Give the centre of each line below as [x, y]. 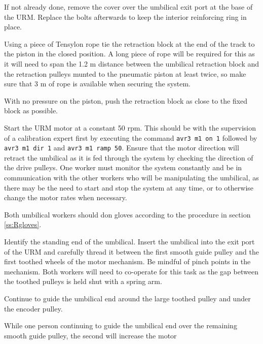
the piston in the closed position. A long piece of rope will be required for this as [129, 54]
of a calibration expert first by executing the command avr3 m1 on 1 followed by [131, 137]
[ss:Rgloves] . [23, 224]
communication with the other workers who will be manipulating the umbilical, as [131, 178]
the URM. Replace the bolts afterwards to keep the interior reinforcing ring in [125, 17]
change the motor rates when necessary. [66, 197]
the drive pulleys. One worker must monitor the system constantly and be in [123, 167]
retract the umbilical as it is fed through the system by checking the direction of [129, 157]
